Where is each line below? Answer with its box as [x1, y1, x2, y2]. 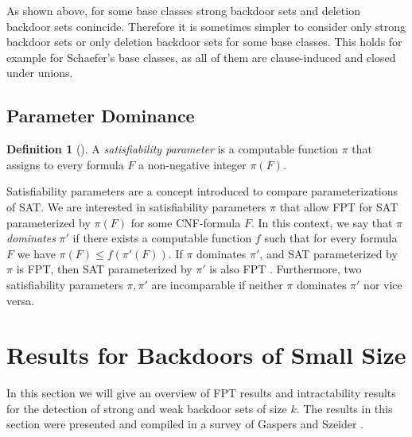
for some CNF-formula [130, 214, 241, 230]
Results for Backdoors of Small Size [6, 338, 406, 371]
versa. [6, 292, 35, 308]
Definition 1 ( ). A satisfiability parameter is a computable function [6, 141, 339, 157]
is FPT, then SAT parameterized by [16, 261, 192, 277]
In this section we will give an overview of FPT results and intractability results [6, 385, 396, 401]
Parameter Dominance [6, 103, 195, 128]
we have [17, 245, 56, 261]
